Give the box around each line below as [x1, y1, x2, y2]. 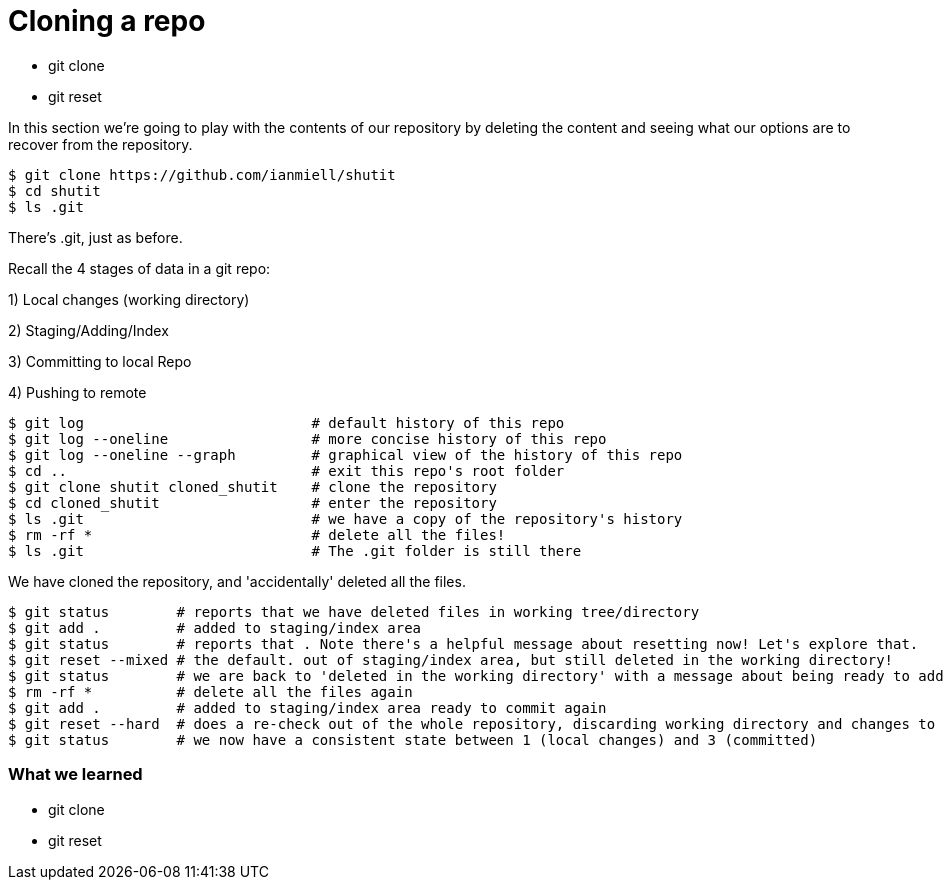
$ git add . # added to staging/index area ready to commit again [8, 699, 607, 716]
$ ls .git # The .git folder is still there [8, 542, 582, 559]
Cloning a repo [8, 4, 206, 38]
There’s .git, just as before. [8, 228, 183, 246]
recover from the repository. [8, 135, 193, 153]
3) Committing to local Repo [8, 352, 192, 370]
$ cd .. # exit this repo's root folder [8, 462, 565, 479]
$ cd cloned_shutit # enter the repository [8, 494, 497, 511]
